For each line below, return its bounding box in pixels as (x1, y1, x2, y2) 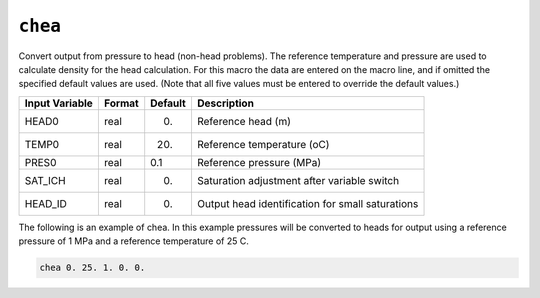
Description (196, 96, 255, 110)
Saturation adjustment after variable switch (196, 173, 400, 187)
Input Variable (24, 96, 94, 110)
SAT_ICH (24, 173, 66, 187)
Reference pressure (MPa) (196, 155, 322, 169)
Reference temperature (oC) (196, 137, 330, 151)
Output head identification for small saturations (196, 196, 419, 210)
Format (103, 96, 139, 110)
